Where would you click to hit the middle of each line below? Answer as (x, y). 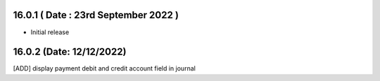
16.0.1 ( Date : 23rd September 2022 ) (96, 15)
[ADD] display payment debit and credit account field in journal (104, 68)
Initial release (50, 32)
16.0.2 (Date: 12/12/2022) (70, 52)
